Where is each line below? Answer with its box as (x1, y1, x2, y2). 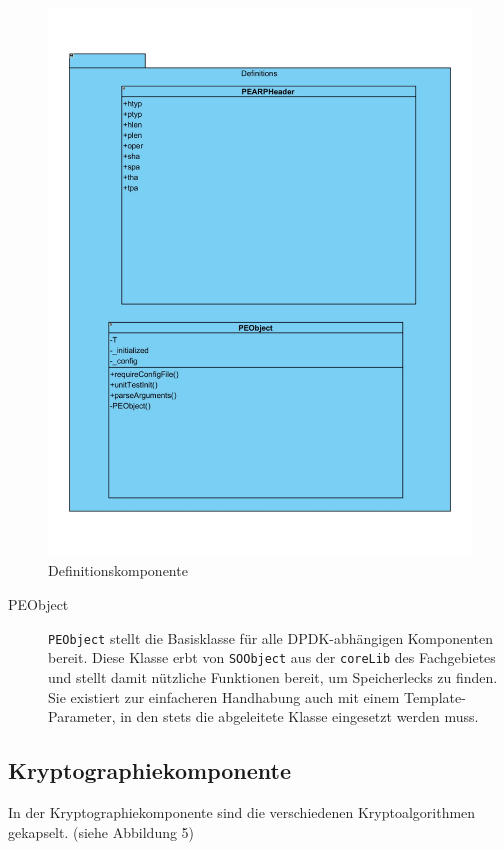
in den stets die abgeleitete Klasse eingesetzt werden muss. (120, 706, 479, 727)
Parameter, (48, 706, 116, 727)
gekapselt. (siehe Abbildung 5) (8, 821, 195, 842)
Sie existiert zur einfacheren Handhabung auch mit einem (48, 686, 400, 707)
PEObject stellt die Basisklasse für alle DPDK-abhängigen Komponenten (48, 627, 494, 648)
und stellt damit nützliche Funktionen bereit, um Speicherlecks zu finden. (48, 666, 498, 687)
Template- (404, 686, 466, 707)
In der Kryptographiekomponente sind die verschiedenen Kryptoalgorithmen (8, 801, 476, 822)
